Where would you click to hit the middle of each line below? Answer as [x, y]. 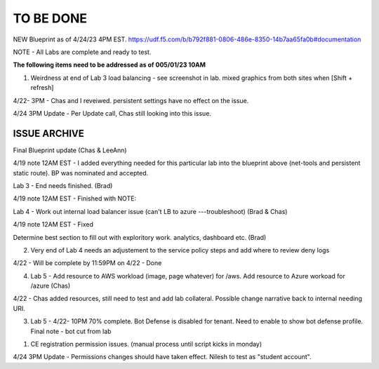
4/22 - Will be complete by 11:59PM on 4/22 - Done [87, 263]
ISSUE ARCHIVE [48, 133]
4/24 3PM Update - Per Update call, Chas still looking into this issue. [112, 113]
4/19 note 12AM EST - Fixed [53, 224]
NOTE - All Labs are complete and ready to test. [82, 52]
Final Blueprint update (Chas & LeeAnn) [70, 150]
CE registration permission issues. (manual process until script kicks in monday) [146, 344]
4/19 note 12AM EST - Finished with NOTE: [75, 199]
